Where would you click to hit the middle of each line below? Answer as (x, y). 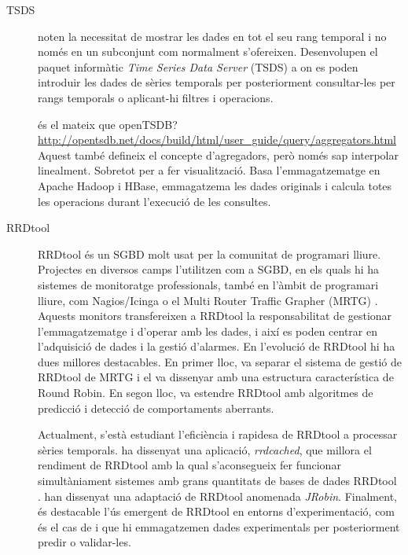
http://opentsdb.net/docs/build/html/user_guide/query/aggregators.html (217, 140)
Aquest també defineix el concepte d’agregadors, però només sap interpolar (218, 154)
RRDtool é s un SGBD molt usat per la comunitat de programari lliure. (210, 254)
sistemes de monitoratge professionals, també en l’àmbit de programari (208, 284)
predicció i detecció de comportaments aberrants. (156, 408)
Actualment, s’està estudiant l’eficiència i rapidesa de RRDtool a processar (218, 434)
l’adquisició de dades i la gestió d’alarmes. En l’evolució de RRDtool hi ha (217, 346)
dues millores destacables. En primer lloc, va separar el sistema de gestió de (220, 361)
